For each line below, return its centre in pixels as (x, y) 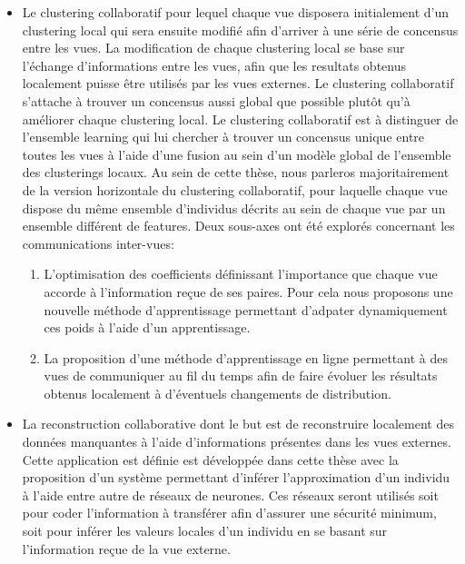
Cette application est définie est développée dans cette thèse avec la (210, 459)
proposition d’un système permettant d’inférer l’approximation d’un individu (236, 477)
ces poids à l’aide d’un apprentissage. (147, 327)
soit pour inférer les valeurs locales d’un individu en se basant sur (205, 531)
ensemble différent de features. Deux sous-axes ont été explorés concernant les (238, 226)
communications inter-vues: (98, 243)
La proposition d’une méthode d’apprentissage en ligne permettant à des (246, 357)
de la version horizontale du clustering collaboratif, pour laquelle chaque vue (235, 189)
